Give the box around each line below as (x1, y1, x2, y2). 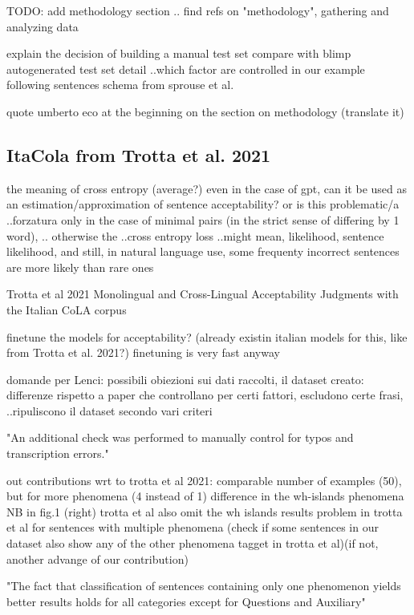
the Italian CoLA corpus (6, 301, 127, 318)
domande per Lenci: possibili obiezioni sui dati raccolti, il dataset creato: (6, 370, 364, 387)
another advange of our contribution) (6, 550, 189, 567)
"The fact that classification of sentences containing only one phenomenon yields (6, 577, 401, 594)
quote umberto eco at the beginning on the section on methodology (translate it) (6, 103, 404, 119)
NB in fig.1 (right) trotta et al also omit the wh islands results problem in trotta (6, 503, 403, 520)
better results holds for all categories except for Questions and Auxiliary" (6, 593, 366, 609)
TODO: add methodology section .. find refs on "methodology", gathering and (6, 2, 389, 18)
